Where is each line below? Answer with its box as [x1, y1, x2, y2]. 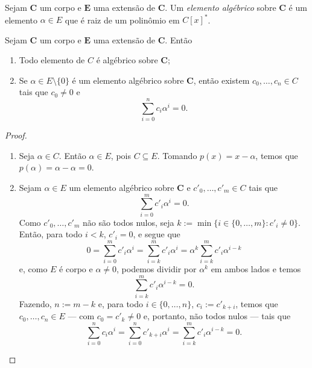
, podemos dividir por [116, 263, 197, 275]
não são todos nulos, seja [83, 216, 174, 228]
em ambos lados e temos [211, 263, 301, 275]
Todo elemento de [19, 54, 85, 66]
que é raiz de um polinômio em [65, 13, 180, 26]
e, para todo [98, 297, 144, 310]
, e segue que [133, 228, 180, 240]
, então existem [193, 73, 250, 86]
